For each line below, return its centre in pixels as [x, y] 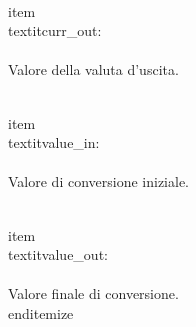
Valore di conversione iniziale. [98, 181]
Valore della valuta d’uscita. [93, 69]
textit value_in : [54, 142]
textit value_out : [58, 254]
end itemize [41, 312]
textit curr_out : [55, 30]
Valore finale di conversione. [93, 293]
